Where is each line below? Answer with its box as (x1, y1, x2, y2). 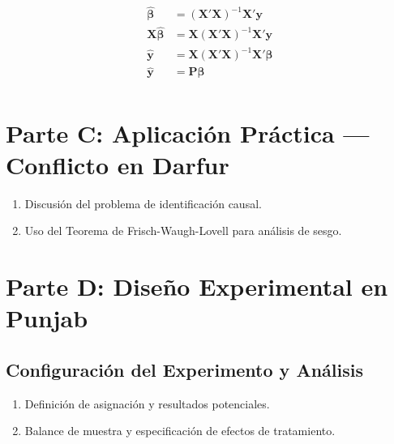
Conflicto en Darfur (6, 147, 229, 181)
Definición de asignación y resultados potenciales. (24, 395, 270, 412)
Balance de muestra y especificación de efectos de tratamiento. (24, 422, 336, 439)
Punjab (6, 301, 88, 335)
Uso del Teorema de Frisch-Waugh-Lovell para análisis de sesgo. (24, 222, 342, 239)
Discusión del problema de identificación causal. (24, 194, 262, 211)
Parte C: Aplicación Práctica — (6, 116, 370, 149)
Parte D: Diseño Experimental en (6, 270, 388, 302)
